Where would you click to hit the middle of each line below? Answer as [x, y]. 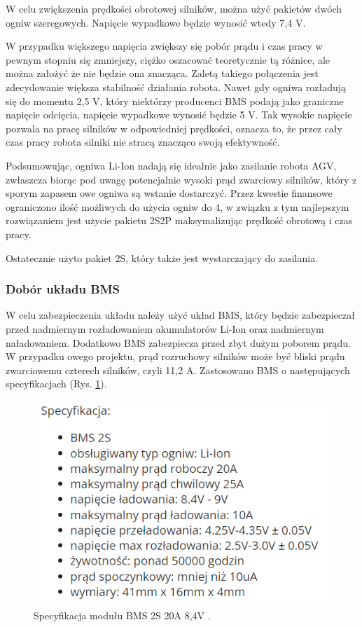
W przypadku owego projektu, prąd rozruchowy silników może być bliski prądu [175, 356]
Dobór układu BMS [63, 289]
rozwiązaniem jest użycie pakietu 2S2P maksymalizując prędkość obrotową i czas [179, 220]
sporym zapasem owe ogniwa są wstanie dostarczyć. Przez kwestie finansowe [169, 193]
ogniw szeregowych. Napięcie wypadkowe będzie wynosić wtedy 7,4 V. [156, 22]
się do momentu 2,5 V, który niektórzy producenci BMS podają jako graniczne [175, 101]
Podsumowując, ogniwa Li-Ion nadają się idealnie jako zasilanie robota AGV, [171, 165]
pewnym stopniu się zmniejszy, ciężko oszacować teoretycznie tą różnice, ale [168, 59]
